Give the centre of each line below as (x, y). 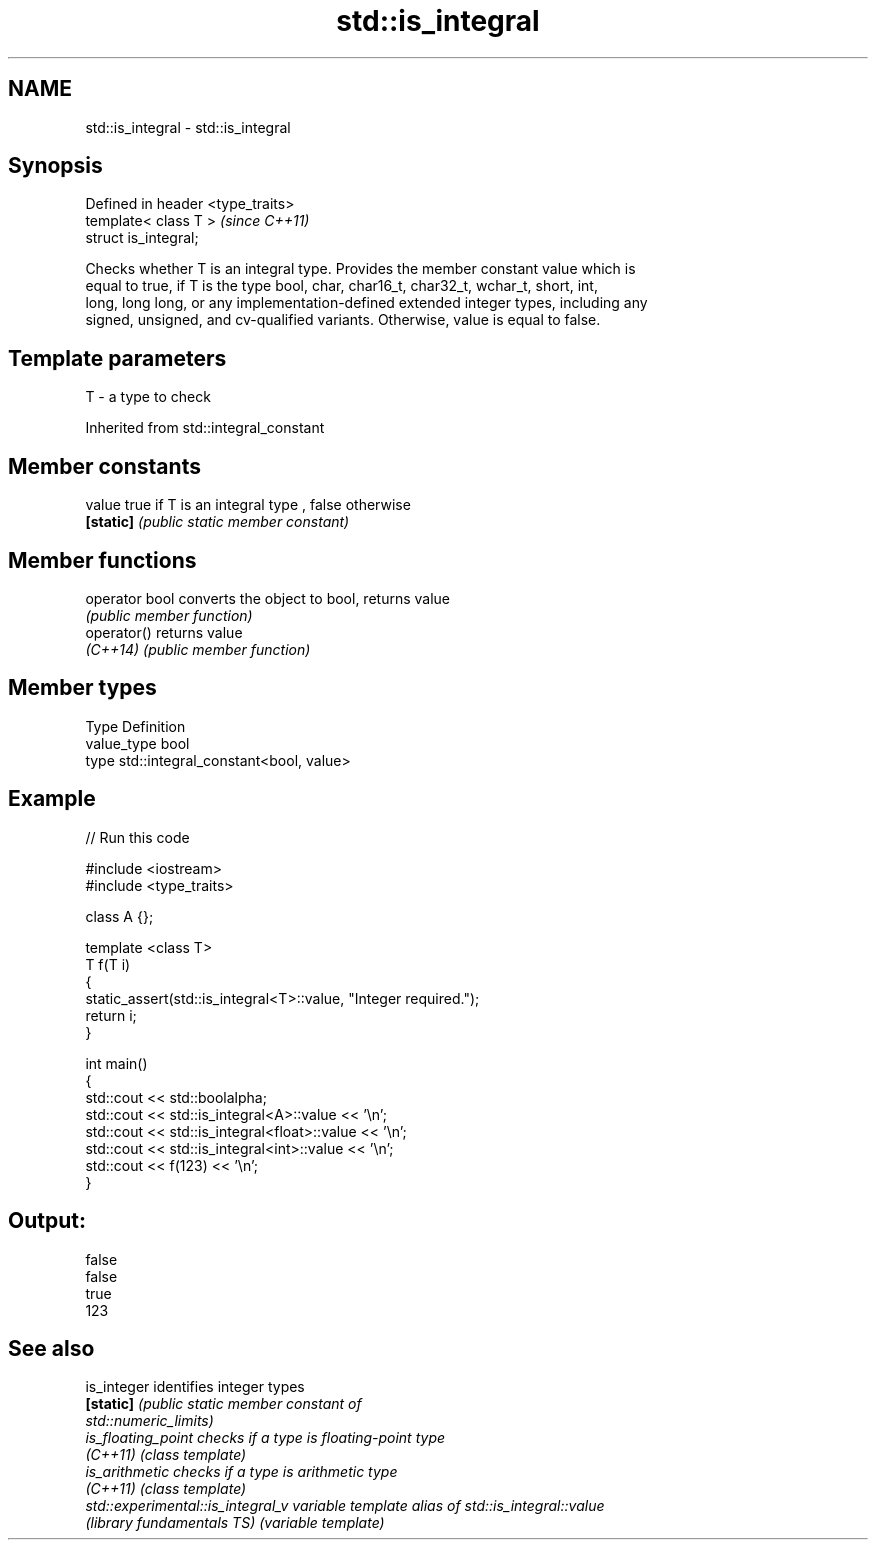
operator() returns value (164, 632)
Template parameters (117, 358)
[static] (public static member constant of (223, 1404)
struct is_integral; (142, 238)
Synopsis (55, 166)
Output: (47, 1221)
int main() (116, 1063)
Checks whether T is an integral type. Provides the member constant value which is (360, 269)
